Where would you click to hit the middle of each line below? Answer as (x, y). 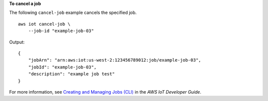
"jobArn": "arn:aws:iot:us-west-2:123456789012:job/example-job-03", (115, 60)
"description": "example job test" (71, 74)
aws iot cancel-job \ (44, 24)
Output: (17, 42)
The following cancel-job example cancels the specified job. (73, 13)
